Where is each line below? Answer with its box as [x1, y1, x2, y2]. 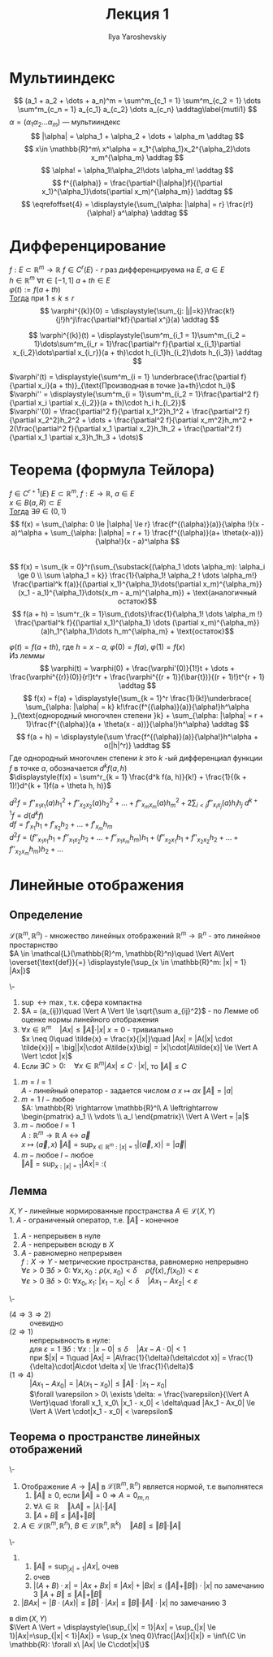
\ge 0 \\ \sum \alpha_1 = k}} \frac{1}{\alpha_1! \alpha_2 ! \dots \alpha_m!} [17, 570, 258, 581]
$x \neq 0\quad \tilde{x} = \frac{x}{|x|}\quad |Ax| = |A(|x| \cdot [20, 1033, 233, 1044]
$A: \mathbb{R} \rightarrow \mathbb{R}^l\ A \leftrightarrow [20, 1103, 219, 1113]
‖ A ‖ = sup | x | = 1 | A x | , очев [32, 1561, 119, 1573]
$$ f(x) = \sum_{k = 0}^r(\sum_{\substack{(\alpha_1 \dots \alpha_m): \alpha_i [9, 562, 266, 572]
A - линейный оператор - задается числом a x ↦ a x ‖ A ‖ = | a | [20, 1086, 234, 1096]
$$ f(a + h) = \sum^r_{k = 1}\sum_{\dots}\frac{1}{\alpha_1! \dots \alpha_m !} [11, 609, 263, 619]
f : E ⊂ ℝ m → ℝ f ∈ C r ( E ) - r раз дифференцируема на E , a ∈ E [9, 263, 225, 275]
